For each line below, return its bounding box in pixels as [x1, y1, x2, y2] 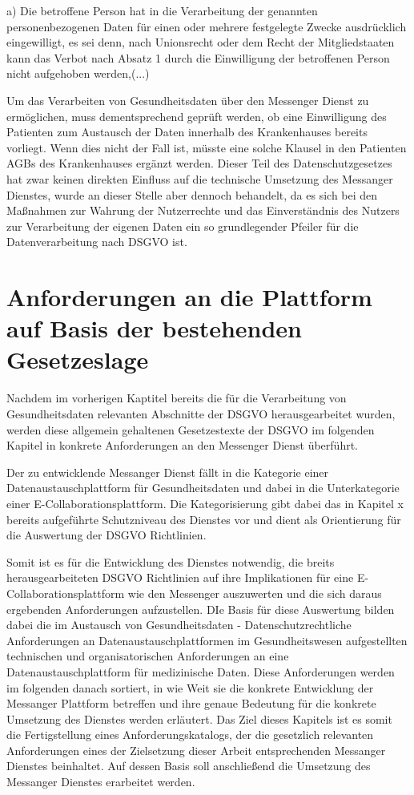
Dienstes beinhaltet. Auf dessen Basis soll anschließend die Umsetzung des [6, 757, 371, 774]
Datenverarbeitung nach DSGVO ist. [6, 233, 187, 250]
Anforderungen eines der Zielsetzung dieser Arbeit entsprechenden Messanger [6, 741, 386, 758]
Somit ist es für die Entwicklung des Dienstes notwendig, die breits [6, 553, 335, 570]
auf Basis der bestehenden [6, 312, 302, 345]
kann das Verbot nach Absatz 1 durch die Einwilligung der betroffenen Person [6, 49, 390, 66]
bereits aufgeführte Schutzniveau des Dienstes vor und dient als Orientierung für [6, 510, 401, 527]
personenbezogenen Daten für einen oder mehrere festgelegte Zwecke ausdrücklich [6, 18, 407, 34]
